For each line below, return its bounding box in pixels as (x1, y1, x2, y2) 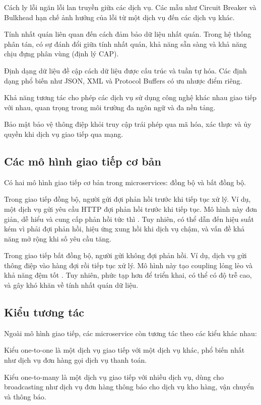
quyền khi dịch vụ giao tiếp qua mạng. (4, 128, 123, 139)
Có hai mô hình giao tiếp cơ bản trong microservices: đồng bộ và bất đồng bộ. (4, 177, 246, 187)
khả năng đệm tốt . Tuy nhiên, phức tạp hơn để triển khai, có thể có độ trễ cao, (4, 270, 252, 280)
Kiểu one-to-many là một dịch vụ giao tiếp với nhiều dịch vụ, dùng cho (4, 371, 224, 382)
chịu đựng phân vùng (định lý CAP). (4, 48, 119, 59)
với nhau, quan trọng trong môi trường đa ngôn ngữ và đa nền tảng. (4, 102, 216, 112)
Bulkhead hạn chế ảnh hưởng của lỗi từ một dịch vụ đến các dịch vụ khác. (4, 12, 235, 22)
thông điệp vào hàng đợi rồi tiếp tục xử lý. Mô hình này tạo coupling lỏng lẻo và (4, 260, 253, 270)
